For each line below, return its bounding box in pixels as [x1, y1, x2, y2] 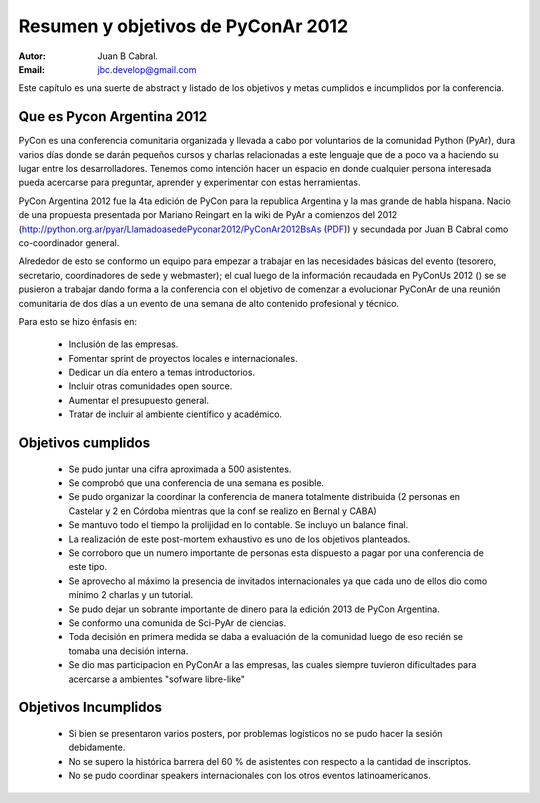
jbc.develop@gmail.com [97, 63, 197, 75]
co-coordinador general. [18, 236, 120, 249]
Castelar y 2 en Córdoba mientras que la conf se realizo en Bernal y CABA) [68, 505, 377, 517]
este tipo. [68, 561, 108, 573]
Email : [18, 63, 45, 75]
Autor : [18, 50, 47, 62]
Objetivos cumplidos [18, 435, 150, 452]
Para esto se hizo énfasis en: [18, 315, 138, 327]
